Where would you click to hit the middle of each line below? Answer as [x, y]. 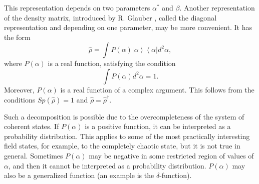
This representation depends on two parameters [77, 7]
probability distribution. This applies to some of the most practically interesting [127, 136]
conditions [20, 99]
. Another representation [217, 7]
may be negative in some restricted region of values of [171, 155]
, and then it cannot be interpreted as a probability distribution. [107, 165]
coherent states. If [32, 126]
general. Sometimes [34, 155]
